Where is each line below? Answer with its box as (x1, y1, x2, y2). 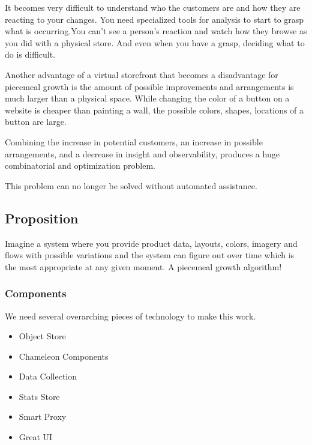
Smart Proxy (19, 410, 67, 423)
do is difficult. (5, 48, 56, 61)
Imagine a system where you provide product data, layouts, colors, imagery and (5, 237, 298, 249)
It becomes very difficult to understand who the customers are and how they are (5, 1, 301, 13)
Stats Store (19, 390, 60, 402)
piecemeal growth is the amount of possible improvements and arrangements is (5, 80, 294, 92)
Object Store (19, 330, 66, 342)
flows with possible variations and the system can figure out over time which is (5, 249, 295, 261)
